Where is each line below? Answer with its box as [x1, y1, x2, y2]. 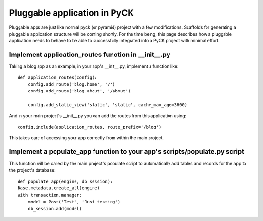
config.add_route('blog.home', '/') [27, 82, 115, 87]
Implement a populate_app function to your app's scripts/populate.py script [9, 147, 244, 156]
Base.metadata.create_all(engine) [18, 185, 100, 191]
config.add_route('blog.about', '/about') [27, 88, 131, 94]
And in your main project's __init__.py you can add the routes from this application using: [9, 112, 187, 119]
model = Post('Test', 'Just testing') [27, 199, 121, 204]
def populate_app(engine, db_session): [18, 179, 113, 184]
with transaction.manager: [18, 192, 82, 198]
